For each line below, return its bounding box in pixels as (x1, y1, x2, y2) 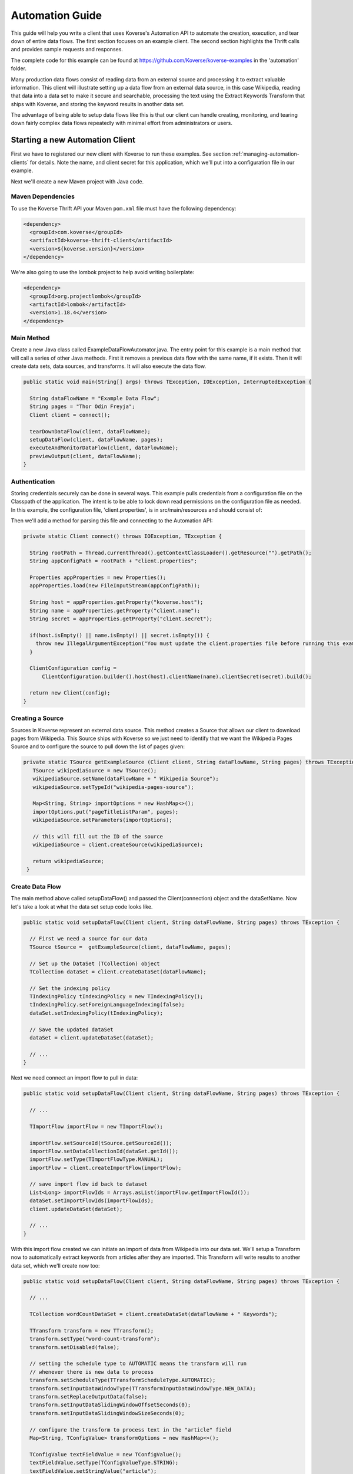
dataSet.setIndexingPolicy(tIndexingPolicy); (29, 1009, 163, 1016)
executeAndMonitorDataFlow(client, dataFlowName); (29, 445, 179, 451)
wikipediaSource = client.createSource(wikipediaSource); (32, 841, 204, 848)
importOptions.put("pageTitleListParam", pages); (32, 808, 179, 815)
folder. (11, 65, 26, 72)
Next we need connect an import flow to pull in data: (11, 1074, 138, 1081)
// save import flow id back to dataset (29, 1181, 148, 1187)
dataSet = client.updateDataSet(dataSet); (29, 1035, 154, 1041)
